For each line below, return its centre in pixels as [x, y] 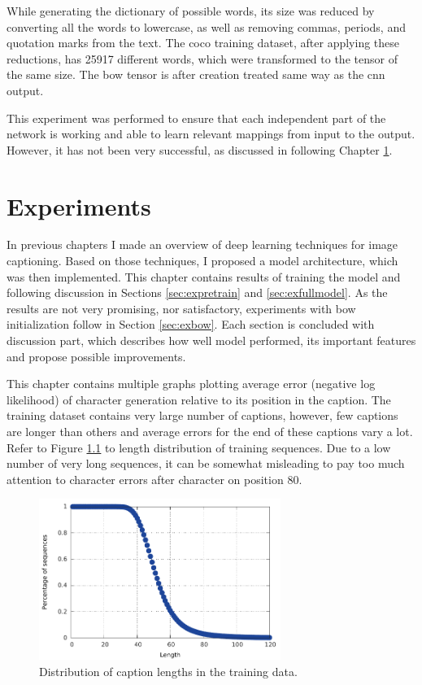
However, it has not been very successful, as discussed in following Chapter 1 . [200, 149]
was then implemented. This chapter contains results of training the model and [204, 276]
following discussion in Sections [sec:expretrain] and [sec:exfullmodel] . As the [197, 292]
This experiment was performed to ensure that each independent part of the [196, 118]
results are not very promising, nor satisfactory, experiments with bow [181, 308]
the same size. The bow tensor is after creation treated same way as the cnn [196, 74]
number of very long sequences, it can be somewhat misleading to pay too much [206, 463]
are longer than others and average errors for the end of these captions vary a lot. [210, 431]
